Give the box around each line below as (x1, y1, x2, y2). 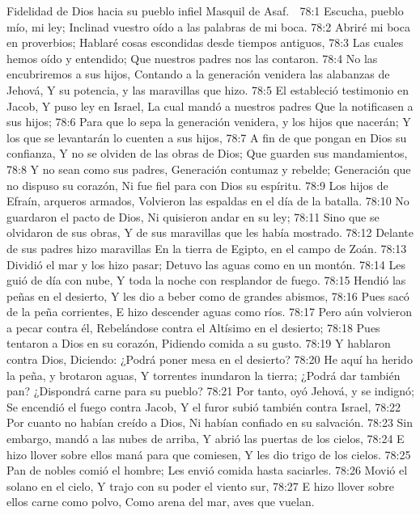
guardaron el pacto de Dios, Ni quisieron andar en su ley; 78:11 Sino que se (6, 208, 380, 225)
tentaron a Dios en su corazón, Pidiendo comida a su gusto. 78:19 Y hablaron (6, 335, 391, 352)
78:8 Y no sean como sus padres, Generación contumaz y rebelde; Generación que (6, 160, 411, 177)
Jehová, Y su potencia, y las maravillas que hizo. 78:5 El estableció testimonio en (6, 81, 409, 98)
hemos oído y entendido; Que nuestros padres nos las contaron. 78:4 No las (6, 49, 378, 66)
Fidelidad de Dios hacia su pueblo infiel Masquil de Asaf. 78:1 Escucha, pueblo (6, 2, 404, 19)
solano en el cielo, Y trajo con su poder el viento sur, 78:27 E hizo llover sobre (6, 477, 395, 494)
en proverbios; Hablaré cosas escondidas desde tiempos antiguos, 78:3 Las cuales (6, 34, 404, 51)
